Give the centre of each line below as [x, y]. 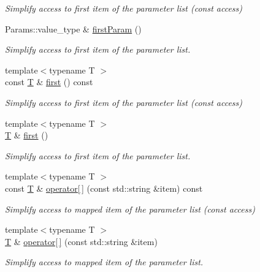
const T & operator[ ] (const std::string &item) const [104, 188]
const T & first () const [49, 82]
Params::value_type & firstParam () [73, 28]
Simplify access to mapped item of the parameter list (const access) [130, 209]
